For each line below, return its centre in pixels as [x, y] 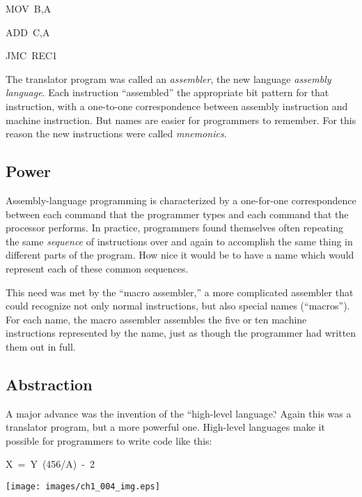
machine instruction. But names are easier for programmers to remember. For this [181, 120]
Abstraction [49, 384]
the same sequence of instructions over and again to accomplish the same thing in [179, 241]
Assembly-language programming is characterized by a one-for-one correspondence [181, 200]
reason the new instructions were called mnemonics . [116, 133]
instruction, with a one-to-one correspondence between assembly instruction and [177, 106]
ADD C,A [28, 32]
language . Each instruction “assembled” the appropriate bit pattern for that [167, 92]
